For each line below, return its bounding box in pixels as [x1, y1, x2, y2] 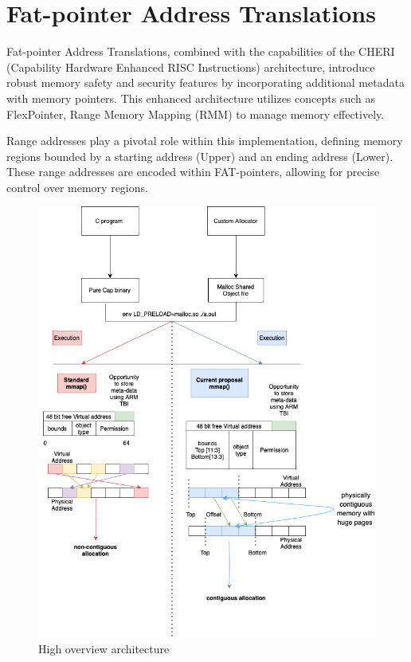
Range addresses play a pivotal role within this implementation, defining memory [6, 132, 403, 149]
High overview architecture [38, 640, 170, 656]
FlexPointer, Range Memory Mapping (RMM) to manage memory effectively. [6, 105, 385, 122]
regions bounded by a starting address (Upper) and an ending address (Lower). [6, 147, 393, 164]
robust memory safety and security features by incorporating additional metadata [6, 74, 405, 91]
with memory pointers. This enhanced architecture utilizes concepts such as [6, 89, 375, 106]
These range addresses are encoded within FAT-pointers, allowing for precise [6, 163, 380, 180]
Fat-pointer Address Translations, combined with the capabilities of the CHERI [6, 43, 395, 60]
